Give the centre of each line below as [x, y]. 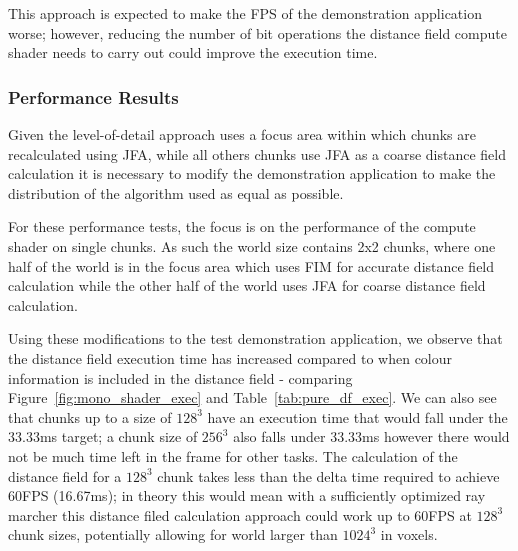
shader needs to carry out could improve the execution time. [193, 52]
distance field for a [65, 475]
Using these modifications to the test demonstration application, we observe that [255, 338]
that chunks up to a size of [90, 416]
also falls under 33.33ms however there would [371, 436]
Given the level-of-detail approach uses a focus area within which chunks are [242, 134]
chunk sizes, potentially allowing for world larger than [173, 534]
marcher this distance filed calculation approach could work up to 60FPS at [240, 514]
